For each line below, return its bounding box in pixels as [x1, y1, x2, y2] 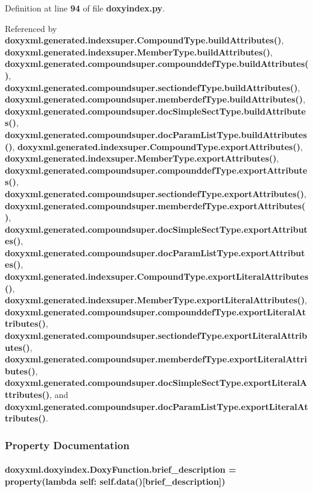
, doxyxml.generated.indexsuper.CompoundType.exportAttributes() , [12, 140, 303, 153]
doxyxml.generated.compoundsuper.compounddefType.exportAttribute [5, 163, 308, 176]
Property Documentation [5, 437, 130, 452]
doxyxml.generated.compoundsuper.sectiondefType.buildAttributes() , [5, 81, 300, 93]
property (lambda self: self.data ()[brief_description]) [5, 475, 226, 487]
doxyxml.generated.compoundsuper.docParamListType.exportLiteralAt [5, 400, 308, 412]
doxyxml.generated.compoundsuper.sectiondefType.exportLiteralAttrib [5, 329, 308, 342]
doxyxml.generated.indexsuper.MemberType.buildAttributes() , [5, 45, 273, 58]
